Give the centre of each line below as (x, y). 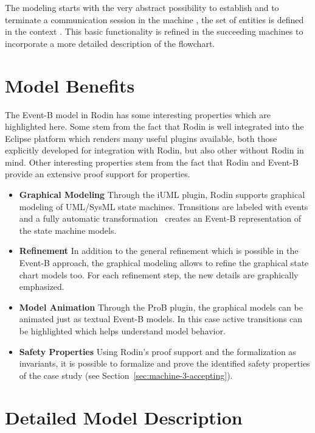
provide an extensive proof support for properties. (98, 174)
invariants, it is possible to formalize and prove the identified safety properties (164, 363)
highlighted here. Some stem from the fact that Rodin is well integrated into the (154, 126)
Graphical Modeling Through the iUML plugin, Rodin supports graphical (162, 195)
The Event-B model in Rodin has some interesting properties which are (138, 114)
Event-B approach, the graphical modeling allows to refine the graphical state (164, 263)
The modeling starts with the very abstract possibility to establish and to (142, 7)
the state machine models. (68, 230)
